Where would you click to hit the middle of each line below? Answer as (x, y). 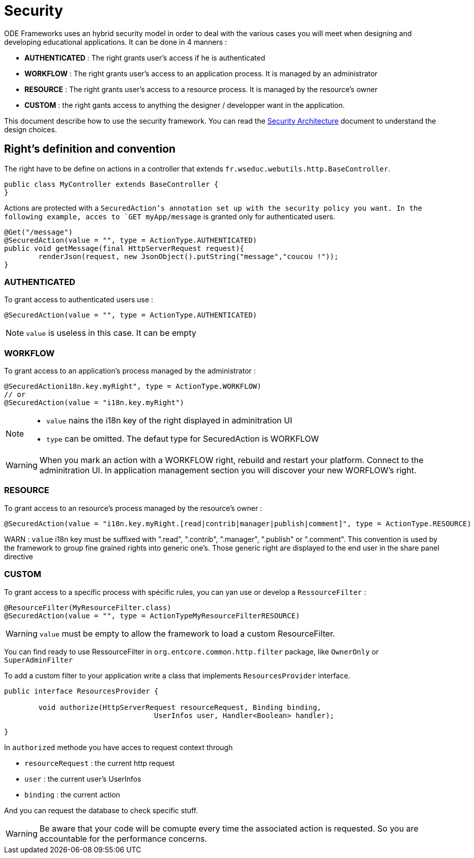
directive (19, 556)
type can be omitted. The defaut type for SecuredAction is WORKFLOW (183, 439)
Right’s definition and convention (90, 149)
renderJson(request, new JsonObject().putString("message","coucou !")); (188, 256)
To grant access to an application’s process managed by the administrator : (130, 371)
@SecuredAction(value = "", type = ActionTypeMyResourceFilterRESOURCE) (152, 616)
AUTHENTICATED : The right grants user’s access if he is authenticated (145, 58)
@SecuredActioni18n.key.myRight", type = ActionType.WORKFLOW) (133, 387)
